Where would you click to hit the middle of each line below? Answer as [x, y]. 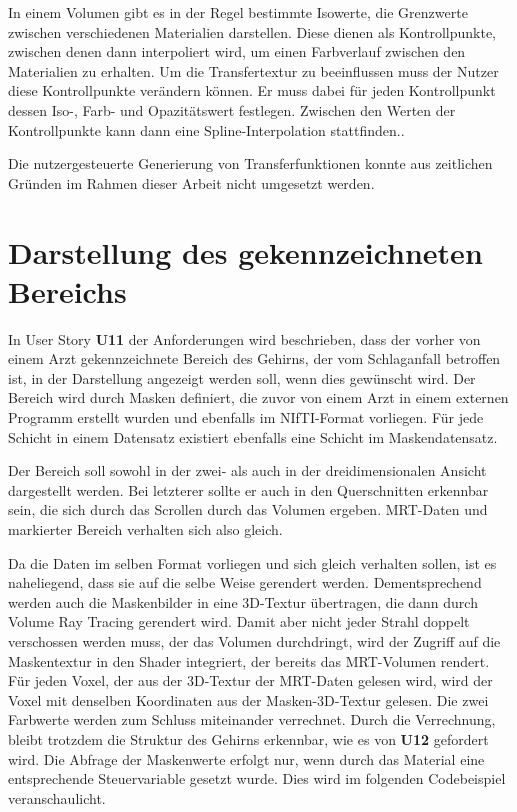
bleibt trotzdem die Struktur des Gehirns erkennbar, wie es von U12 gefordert [248, 738]
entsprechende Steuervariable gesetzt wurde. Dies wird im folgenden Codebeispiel [257, 778]
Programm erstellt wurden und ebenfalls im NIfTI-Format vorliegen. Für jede [246, 417]
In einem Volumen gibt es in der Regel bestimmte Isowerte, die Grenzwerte [238, 12]
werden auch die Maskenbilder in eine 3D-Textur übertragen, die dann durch [243, 601]
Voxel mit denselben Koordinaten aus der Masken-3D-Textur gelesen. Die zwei [248, 699]
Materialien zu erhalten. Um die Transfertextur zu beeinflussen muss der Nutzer [253, 70]
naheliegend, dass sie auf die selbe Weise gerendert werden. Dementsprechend [245, 582]
